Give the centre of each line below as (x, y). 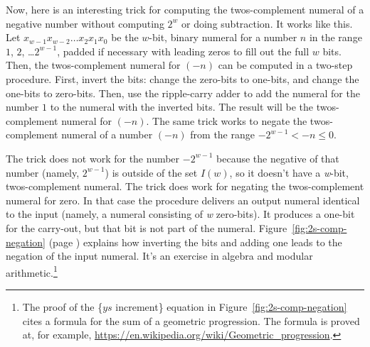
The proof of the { (63, 306)
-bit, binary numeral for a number (223, 37)
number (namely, (43, 172)
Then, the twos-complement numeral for (93, 65)
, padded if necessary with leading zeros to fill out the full (183, 51)
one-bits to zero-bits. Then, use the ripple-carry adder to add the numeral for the (183, 93)
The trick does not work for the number (93, 158)
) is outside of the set (151, 172)
